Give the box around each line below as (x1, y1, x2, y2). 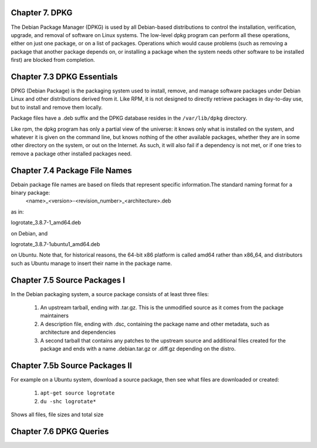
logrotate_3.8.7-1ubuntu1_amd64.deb (11, 240, 100, 247)
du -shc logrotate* (40, 398, 96, 404)
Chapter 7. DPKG (11, 8, 73, 18)
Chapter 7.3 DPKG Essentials (11, 71, 118, 82)
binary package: (11, 189, 50, 197)
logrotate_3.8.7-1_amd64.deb (11, 219, 82, 226)
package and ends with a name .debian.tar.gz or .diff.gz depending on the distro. (40, 345, 236, 352)
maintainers (40, 312, 69, 319)
